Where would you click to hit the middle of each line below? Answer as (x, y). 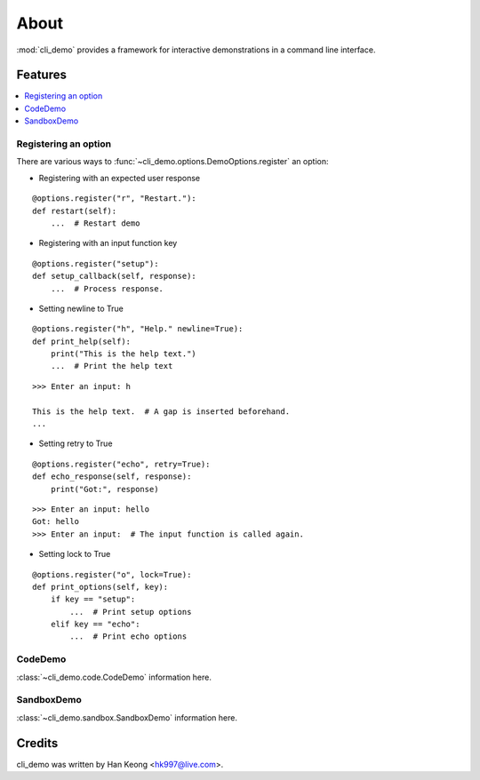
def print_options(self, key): (100, 587)
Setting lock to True (75, 554)
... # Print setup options (131, 612)
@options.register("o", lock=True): (112, 574)
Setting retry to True (76, 443)
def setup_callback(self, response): (115, 276)
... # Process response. (107, 288)
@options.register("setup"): (96, 263)
